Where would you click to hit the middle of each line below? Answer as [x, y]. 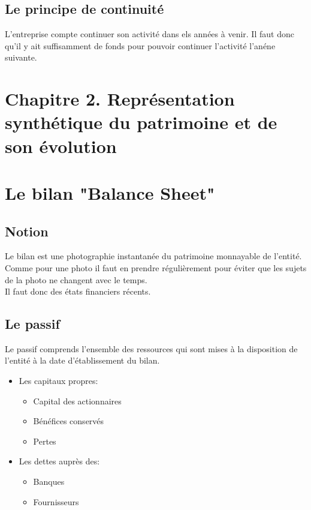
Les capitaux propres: [58, 381]
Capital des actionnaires [77, 400]
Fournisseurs [56, 501]
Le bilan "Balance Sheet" [110, 192]
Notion [27, 231]
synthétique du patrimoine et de [141, 122]
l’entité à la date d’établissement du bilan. [82, 360]
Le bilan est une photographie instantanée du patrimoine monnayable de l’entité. [153, 256]
